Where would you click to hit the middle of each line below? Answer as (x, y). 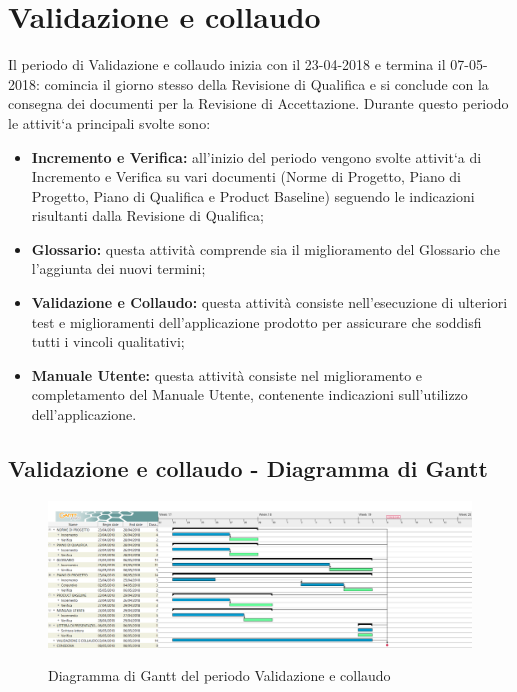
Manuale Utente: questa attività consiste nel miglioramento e (227, 374)
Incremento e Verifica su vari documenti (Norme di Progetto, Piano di (246, 176)
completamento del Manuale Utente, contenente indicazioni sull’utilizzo (249, 394)
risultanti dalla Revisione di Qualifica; (147, 215)
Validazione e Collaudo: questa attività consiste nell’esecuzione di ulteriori (269, 302)
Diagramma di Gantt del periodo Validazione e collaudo (219, 675)
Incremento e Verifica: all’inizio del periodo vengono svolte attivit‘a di (256, 156)
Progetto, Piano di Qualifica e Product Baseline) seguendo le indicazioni (253, 195)
